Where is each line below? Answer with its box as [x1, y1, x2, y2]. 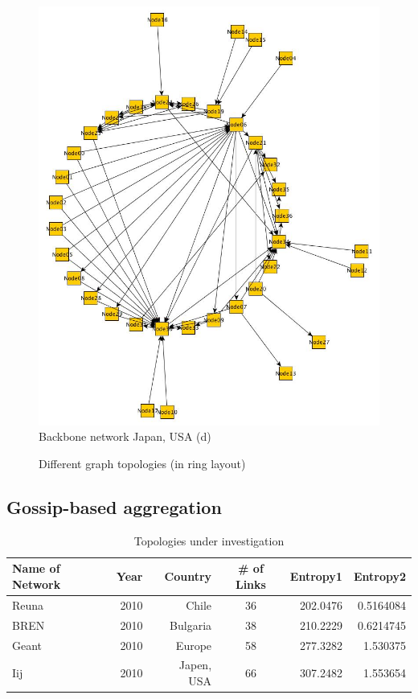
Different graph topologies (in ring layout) [39, 455, 246, 472]
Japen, [178, 656, 212, 673]
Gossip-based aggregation [6, 495, 222, 519]
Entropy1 [289, 568, 342, 585]
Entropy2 [353, 568, 406, 585]
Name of [12, 560, 60, 577]
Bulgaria [170, 616, 212, 633]
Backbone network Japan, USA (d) [39, 428, 211, 445]
